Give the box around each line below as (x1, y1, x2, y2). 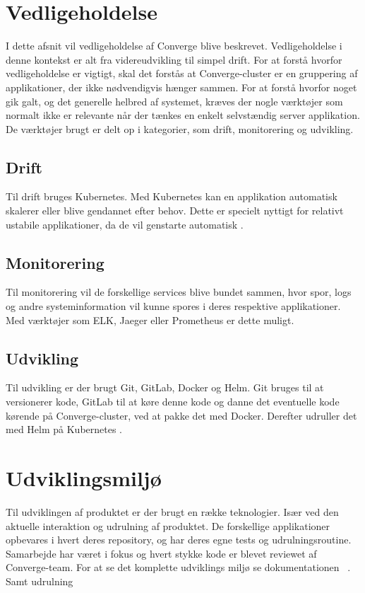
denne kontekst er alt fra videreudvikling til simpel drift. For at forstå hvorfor (6, 52, 342, 67)
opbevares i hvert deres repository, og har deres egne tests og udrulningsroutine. (6, 532, 352, 547)
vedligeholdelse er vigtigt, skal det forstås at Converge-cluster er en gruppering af (6, 66, 358, 81)
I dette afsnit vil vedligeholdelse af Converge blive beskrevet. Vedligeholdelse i (6, 38, 342, 53)
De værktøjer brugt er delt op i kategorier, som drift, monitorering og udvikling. (6, 121, 354, 136)
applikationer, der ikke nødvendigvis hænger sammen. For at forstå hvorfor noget (6, 79, 357, 94)
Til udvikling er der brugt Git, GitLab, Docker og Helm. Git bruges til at (6, 380, 324, 395)
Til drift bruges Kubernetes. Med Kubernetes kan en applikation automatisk (6, 189, 337, 204)
